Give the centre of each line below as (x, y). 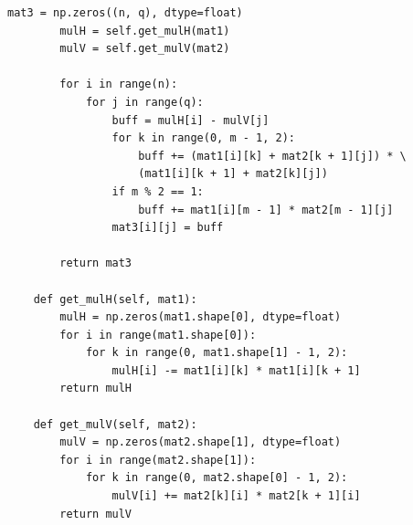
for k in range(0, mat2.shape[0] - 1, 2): (217, 478)
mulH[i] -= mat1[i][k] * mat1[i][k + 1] (236, 370)
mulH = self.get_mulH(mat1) (145, 31)
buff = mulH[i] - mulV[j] (191, 120)
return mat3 (96, 263)
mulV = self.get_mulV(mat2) (145, 49)
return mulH (96, 388)
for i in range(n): (119, 84)
